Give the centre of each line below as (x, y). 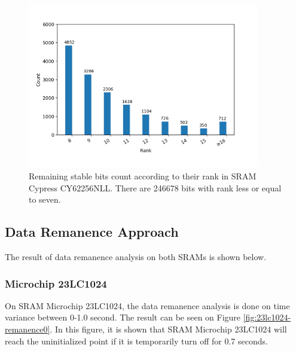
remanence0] (28, 329)
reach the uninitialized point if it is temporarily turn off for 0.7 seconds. (136, 341)
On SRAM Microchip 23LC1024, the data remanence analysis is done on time (147, 305)
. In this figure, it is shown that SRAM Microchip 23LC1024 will (168, 329)
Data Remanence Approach (92, 232)
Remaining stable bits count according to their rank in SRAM (143, 176)
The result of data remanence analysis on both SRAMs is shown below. (136, 256)
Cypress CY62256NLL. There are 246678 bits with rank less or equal (155, 187)
